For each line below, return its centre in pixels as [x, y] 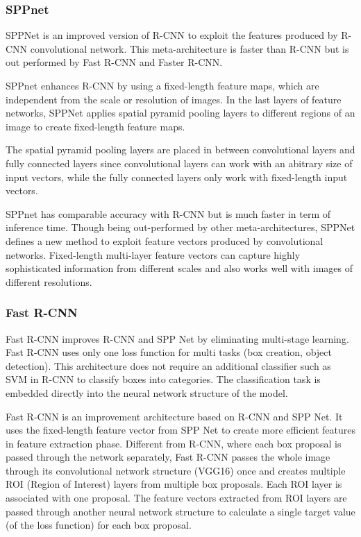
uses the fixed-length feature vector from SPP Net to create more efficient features [181, 430]
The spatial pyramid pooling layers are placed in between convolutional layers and [180, 150]
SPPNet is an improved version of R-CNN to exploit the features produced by [172, 35]
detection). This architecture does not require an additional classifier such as [168, 365]
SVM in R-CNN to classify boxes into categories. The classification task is [163, 379]
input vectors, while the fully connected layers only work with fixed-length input [177, 177]
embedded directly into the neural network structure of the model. [147, 392]
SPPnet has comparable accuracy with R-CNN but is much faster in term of [168, 213]
